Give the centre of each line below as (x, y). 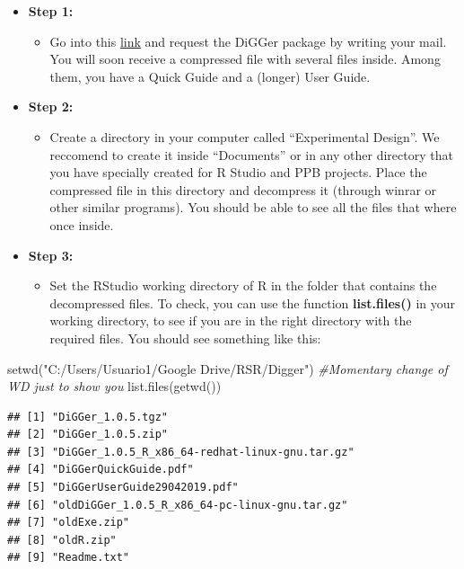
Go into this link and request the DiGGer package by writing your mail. (248, 41)
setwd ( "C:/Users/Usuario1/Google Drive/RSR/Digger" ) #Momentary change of (228, 368)
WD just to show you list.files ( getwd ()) (114, 386)
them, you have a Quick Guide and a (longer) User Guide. (210, 76)
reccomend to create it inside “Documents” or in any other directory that (251, 154)
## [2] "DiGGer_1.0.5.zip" (88, 435)
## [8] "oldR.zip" (62, 540)
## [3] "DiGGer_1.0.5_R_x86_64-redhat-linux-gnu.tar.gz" (181, 452)
